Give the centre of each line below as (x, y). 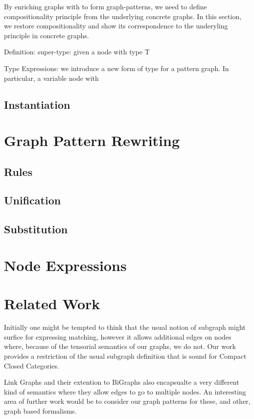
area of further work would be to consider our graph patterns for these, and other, (127, 401)
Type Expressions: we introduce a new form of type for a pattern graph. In (116, 68)
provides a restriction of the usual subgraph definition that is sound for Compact (125, 356)
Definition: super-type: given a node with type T (77, 52)
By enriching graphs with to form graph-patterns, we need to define (105, 6)
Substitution (36, 229)
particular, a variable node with (51, 78)
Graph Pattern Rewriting (92, 140)
